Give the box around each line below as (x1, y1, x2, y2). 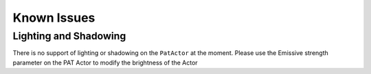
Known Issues (12, 10, 95, 25)
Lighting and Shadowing (12, 30, 126, 42)
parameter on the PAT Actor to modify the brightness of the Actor (12, 58, 199, 67)
